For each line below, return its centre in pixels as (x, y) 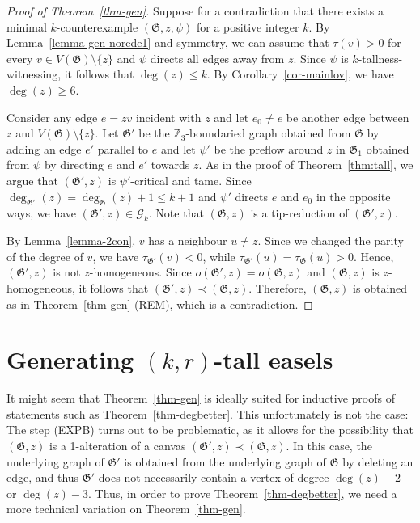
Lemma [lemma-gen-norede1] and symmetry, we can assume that (168, 42)
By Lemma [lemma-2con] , (71, 240)
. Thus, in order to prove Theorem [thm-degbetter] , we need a (243, 493)
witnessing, (34, 74)
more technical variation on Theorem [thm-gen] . (126, 509)
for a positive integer (248, 26)
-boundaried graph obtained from (268, 133)
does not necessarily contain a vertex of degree (214, 477)
